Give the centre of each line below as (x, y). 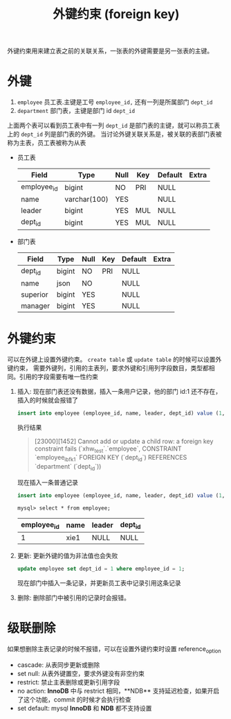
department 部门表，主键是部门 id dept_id (76, 111)
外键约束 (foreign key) (116, 14)
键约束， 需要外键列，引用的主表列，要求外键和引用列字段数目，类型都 (108, 367)
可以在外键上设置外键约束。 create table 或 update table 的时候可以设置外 (114, 359)
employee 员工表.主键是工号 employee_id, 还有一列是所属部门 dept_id (115, 102)
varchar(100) (86, 200)
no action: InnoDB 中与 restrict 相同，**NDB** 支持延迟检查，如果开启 (118, 691)
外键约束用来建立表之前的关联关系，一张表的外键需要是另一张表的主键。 (110, 51)
